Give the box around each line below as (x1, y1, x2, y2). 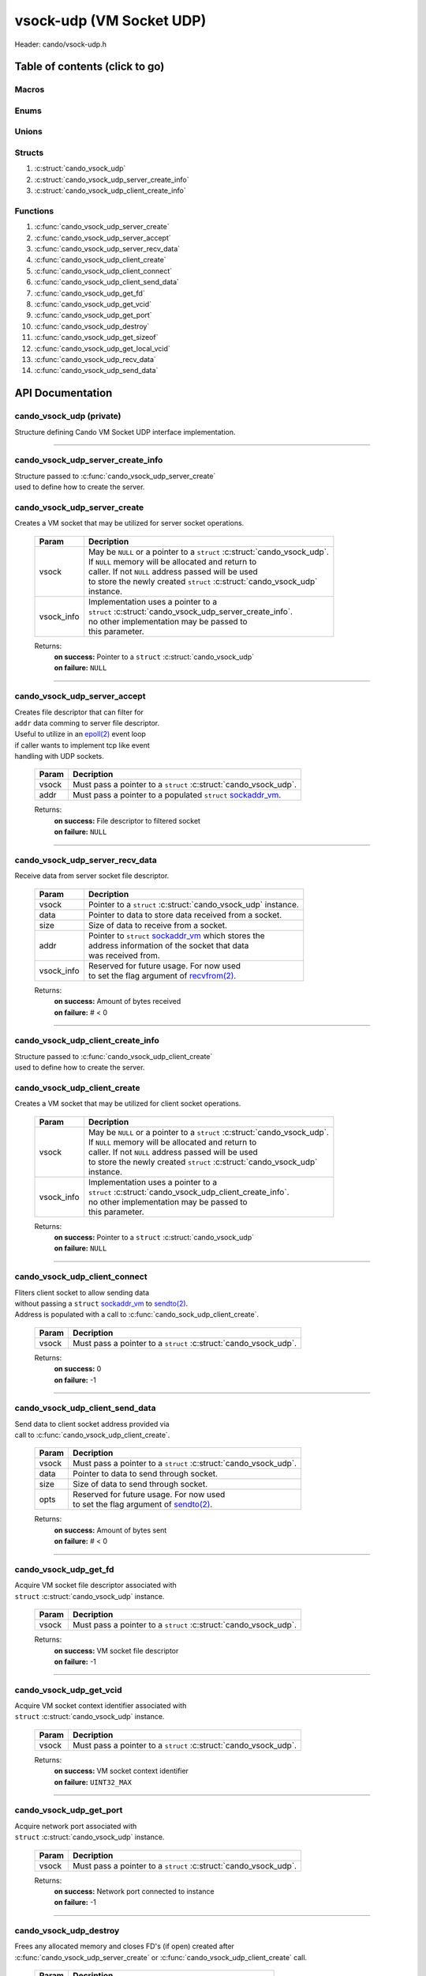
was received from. (88, 949, 161, 960)
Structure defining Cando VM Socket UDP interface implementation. (14, 427, 236, 436)
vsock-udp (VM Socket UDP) (14, 12, 207, 29)
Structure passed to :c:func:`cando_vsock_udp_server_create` (14, 471, 216, 481)
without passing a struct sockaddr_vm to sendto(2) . (14, 1299, 189, 1308)
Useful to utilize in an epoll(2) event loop (14, 730, 146, 739)
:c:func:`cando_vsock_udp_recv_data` (34, 355, 157, 364)
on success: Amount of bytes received (54, 997, 181, 1006)
